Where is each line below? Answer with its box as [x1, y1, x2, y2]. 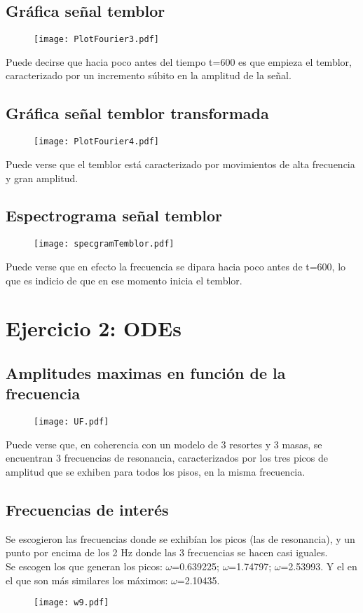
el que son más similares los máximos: [6, 572, 168, 587]
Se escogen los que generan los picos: [6, 558, 163, 573]
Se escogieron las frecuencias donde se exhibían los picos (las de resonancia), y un [6, 531, 355, 546]
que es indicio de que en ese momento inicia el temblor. [6, 273, 242, 287]
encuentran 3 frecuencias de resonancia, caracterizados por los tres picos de [6, 450, 328, 465]
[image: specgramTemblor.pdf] [34, 239, 174, 249]
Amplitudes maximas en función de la [6, 361, 286, 383]
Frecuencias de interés [6, 498, 169, 520]
